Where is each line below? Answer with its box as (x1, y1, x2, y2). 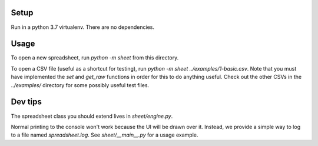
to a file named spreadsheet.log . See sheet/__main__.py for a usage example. (11, 131, 198, 138)
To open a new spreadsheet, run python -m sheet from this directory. (11, 54, 179, 61)
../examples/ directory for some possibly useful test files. (11, 81, 150, 88)
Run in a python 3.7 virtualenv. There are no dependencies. (11, 24, 155, 31)
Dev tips (11, 97, 42, 107)
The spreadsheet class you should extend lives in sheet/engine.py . (11, 112, 173, 120)
